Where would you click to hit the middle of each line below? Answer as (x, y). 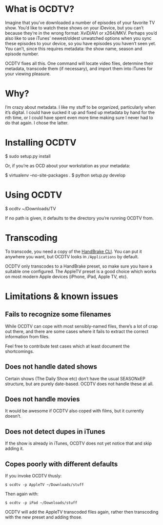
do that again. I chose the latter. (37, 123)
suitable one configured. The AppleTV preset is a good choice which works (81, 271)
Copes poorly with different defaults (61, 464)
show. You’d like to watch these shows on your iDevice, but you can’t (74, 27)
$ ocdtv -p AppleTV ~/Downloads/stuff (44, 485)
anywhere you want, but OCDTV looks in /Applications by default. (72, 256)
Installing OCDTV (41, 143)
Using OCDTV (34, 195)
